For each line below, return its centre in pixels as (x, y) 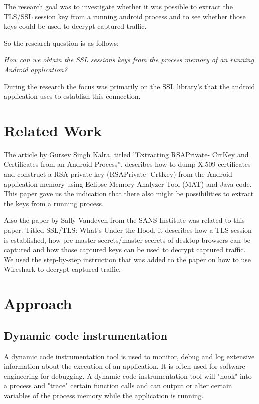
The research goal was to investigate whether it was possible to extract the (118, 6)
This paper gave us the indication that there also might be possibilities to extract (129, 193)
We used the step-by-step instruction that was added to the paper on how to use (128, 259)
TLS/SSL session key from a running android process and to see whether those (125, 16)
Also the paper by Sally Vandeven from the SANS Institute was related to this (124, 220)
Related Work (53, 130)
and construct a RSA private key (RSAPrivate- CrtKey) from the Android (118, 174)
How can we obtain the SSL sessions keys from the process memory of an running (129, 59)
